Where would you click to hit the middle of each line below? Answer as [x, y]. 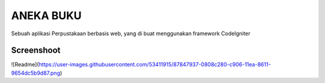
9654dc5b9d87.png [36, 73]
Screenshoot [36, 50]
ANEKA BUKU [46, 16]
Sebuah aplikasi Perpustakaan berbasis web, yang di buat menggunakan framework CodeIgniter [131, 33]
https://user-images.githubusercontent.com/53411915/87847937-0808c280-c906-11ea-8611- [155, 64]
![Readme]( [25, 64]
